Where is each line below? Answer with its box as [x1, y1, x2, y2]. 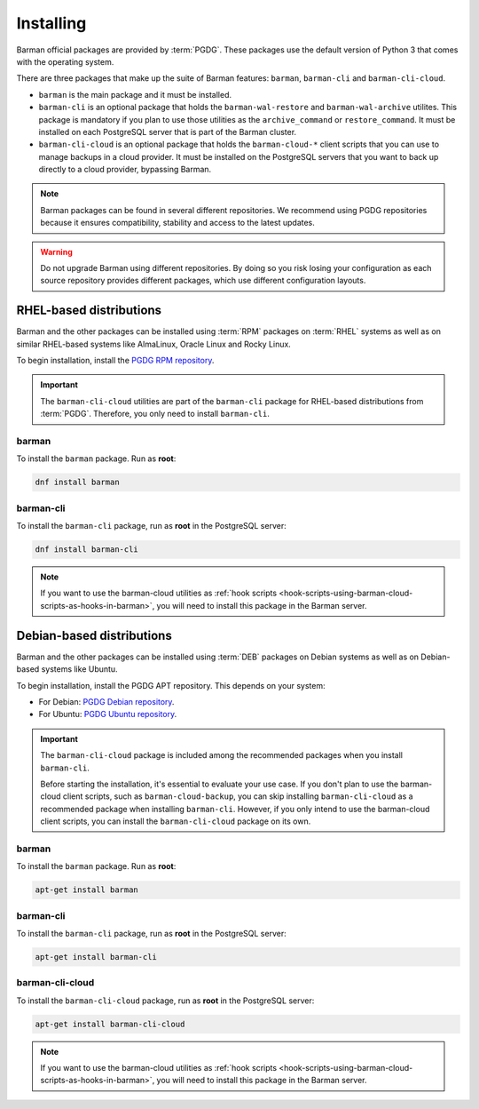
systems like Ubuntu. [41, 664, 119, 674]
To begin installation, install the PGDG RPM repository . [16, 355, 215, 366]
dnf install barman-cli [35, 545, 139, 554]
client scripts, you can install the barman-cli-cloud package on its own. [40, 816, 311, 826]
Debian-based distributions [16, 627, 172, 643]
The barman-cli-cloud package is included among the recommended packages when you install [40, 750, 404, 761]
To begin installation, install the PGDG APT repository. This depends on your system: [16, 680, 326, 690]
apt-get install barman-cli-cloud [35, 1018, 185, 1029]
